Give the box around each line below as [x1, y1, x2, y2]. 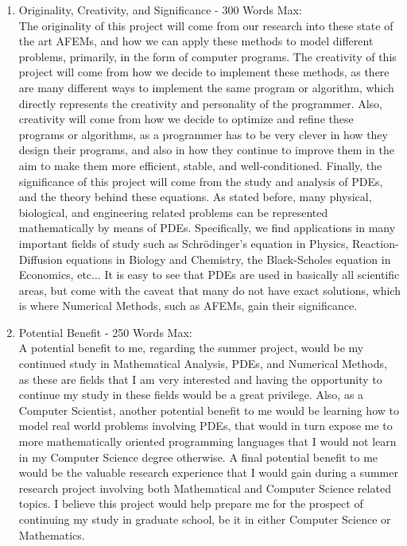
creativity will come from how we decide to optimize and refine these [18, 110, 354, 127]
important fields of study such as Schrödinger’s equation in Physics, [18, 234, 349, 251]
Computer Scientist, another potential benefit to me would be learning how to [18, 401, 399, 418]
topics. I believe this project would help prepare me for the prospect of [18, 495, 363, 512]
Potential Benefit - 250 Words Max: [18, 323, 192, 340]
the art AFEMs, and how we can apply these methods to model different [18, 33, 374, 49]
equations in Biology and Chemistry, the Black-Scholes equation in [66, 250, 391, 267]
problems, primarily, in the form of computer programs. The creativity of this [18, 48, 397, 64]
